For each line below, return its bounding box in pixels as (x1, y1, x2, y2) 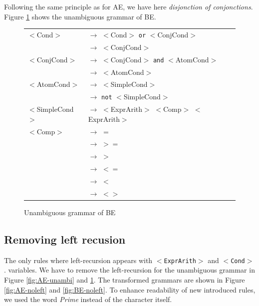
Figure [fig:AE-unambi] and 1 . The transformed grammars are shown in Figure (4, 274, 245, 285)
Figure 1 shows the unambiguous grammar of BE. (4, 11, 156, 21)
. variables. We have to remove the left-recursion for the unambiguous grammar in (4, 265, 255, 275)
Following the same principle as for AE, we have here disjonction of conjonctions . (4, 1, 253, 11)
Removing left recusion (4, 231, 126, 247)
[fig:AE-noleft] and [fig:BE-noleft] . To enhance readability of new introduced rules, (4, 284, 256, 295)
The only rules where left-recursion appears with (4, 255, 153, 265)
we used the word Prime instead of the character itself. (4, 294, 172, 305)
